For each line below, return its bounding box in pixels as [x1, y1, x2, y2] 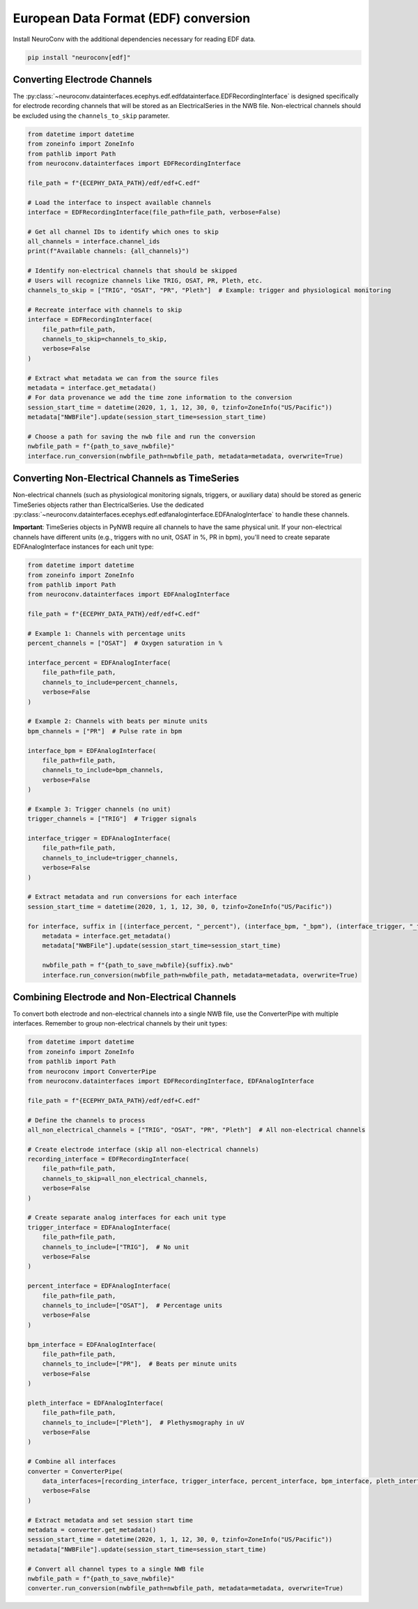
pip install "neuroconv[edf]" [27, 53, 131, 61]
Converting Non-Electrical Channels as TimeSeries [13, 473, 240, 485]
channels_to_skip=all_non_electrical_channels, [42, 1175, 208, 1182]
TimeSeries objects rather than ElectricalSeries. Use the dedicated [13, 501, 204, 509]
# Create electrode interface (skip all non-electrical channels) [27, 1145, 259, 1153]
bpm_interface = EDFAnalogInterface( [27, 1341, 157, 1348]
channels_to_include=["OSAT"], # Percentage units [42, 1301, 223, 1309]
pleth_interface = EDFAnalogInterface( [27, 1398, 164, 1407]
